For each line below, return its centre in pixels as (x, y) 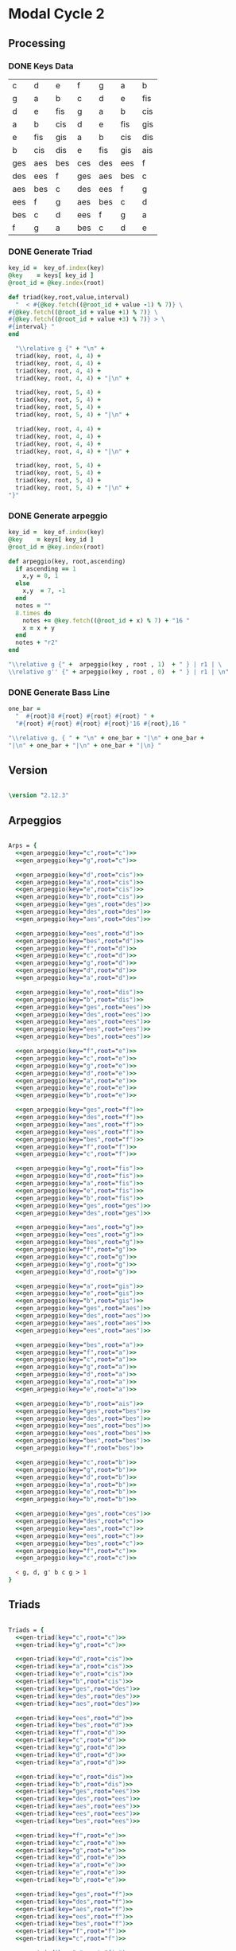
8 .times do (33, 613)
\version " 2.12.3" (39, 796)
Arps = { (23, 846)
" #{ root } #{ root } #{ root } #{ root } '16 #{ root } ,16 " (101, 724)
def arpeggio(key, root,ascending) (67, 561)
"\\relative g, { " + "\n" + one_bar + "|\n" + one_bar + (106, 738)
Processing (37, 43)
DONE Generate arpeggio (58, 516)
